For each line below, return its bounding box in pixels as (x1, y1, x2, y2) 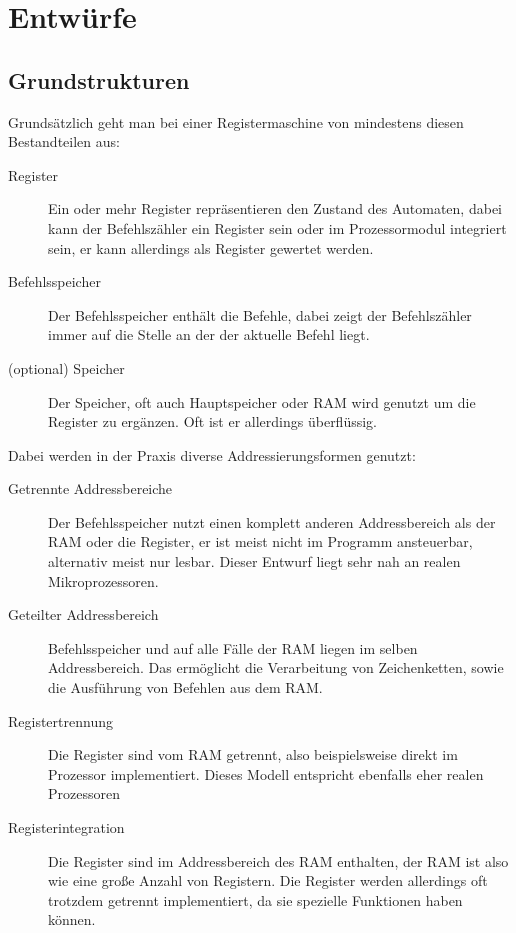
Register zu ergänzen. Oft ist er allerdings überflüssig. (48, 411, 377, 432)
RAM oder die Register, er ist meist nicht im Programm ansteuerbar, (48, 531, 473, 552)
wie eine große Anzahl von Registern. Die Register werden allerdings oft (48, 870, 488, 891)
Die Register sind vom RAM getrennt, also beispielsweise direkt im (48, 744, 458, 765)
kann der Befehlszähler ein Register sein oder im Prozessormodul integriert (48, 217, 507, 238)
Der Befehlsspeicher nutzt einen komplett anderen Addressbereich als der (48, 511, 496, 532)
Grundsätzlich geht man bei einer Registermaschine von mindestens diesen (8, 111, 464, 132)
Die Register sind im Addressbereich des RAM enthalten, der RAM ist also (48, 850, 509, 871)
